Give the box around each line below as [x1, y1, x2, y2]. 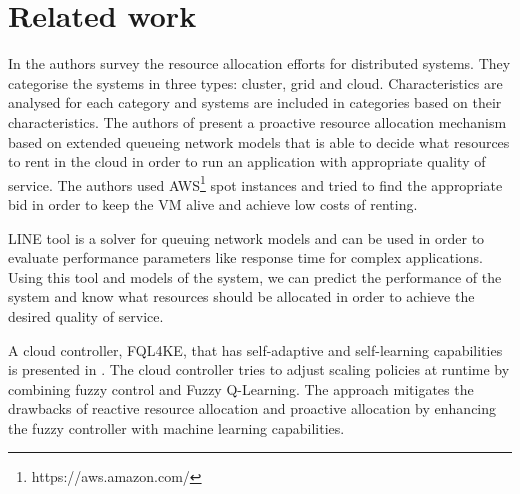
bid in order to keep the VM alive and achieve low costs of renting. [8, 193, 418, 214]
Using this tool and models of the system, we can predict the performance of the [8, 266, 502, 287]
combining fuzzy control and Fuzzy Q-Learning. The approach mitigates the [8, 378, 474, 399]
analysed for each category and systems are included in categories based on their [8, 92, 502, 113]
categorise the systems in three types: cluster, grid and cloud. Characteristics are [8, 72, 503, 93]
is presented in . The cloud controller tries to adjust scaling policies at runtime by [8, 359, 510, 380]
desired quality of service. [8, 305, 164, 326]
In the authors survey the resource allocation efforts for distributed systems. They [8, 53, 511, 74]
